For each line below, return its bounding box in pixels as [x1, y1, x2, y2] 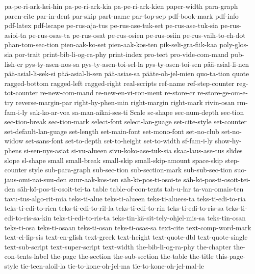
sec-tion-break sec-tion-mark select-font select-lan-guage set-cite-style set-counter [4, 116, 247, 127]
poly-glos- [219, 39, 249, 50]
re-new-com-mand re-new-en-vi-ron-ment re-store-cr [40, 87, 195, 98]
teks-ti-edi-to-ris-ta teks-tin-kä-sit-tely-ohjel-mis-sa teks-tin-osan [53, 213, 246, 223]
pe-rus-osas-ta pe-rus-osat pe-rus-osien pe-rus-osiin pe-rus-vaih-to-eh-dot [28, 29, 246, 40]
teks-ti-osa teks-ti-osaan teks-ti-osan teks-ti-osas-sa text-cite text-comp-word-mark [4, 222, 252, 232]
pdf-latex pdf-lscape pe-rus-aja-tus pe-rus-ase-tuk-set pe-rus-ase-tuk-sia [4, 20, 218, 30]
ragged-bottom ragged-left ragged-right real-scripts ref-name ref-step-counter [4, 78, 234, 88]
